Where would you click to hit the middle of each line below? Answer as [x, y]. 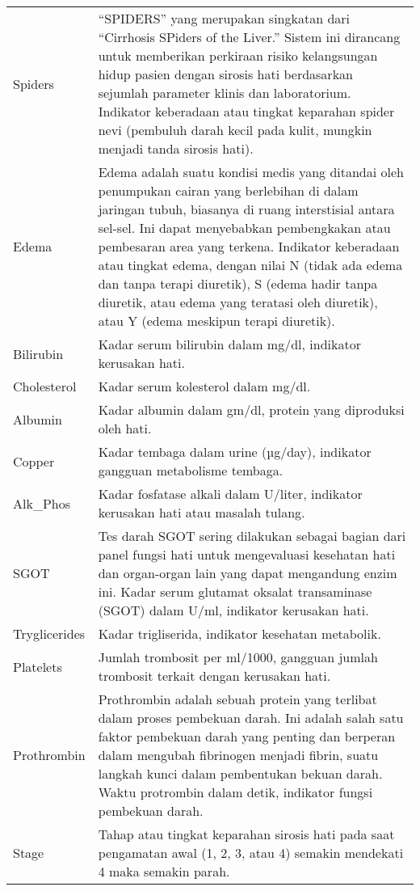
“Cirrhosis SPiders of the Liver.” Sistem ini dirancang [249, 37]
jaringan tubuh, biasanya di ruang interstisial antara [246, 209]
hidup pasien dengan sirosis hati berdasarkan [225, 74]
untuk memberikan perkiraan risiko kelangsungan [238, 55]
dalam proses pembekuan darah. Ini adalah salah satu [251, 718]
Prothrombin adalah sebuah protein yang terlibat [237, 699]
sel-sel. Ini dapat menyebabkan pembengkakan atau [244, 228]
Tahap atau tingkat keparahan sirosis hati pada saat [246, 834]
